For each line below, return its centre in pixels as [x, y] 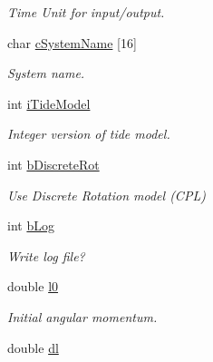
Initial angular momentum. [82, 316]
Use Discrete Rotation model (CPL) [106, 195]
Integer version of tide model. [89, 134]
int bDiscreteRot [53, 164]
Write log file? [46, 255]
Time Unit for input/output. [86, 12]
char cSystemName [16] [72, 42]
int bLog [31, 225]
